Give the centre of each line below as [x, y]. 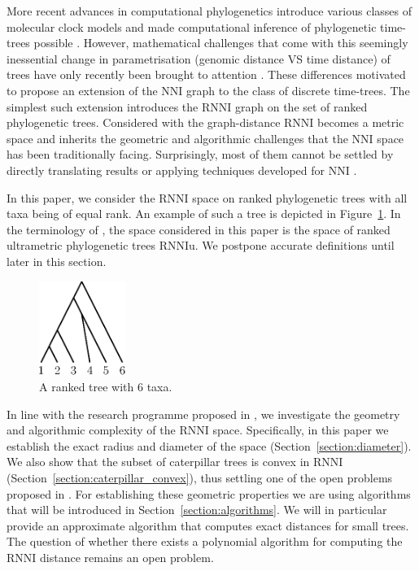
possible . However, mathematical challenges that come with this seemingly [221, 43]
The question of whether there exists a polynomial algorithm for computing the [205, 541]
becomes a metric [361, 122]
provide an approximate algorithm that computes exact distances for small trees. [208, 525]
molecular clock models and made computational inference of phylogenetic [192, 26]
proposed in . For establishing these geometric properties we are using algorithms [209, 493]
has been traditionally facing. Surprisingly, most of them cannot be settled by [200, 154]
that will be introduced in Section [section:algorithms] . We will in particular [197, 510]
